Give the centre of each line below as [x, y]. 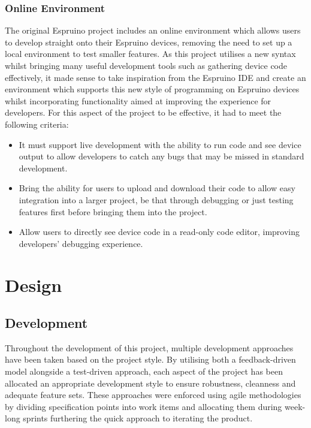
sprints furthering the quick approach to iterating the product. [138, 418]
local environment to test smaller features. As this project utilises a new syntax [150, 54]
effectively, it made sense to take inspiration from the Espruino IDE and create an [155, 77]
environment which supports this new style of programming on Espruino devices [152, 89]
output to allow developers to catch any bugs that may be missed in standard [161, 156]
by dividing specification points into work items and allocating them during [144, 406]
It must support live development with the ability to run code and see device [160, 144]
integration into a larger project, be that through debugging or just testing [156, 199]
